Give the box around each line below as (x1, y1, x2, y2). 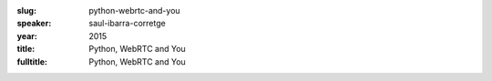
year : (16, 30, 38, 41)
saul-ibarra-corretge (88, 18, 166, 29)
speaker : (16, 18, 52, 29)
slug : (16, 5, 36, 15)
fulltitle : (16, 56, 47, 67)
